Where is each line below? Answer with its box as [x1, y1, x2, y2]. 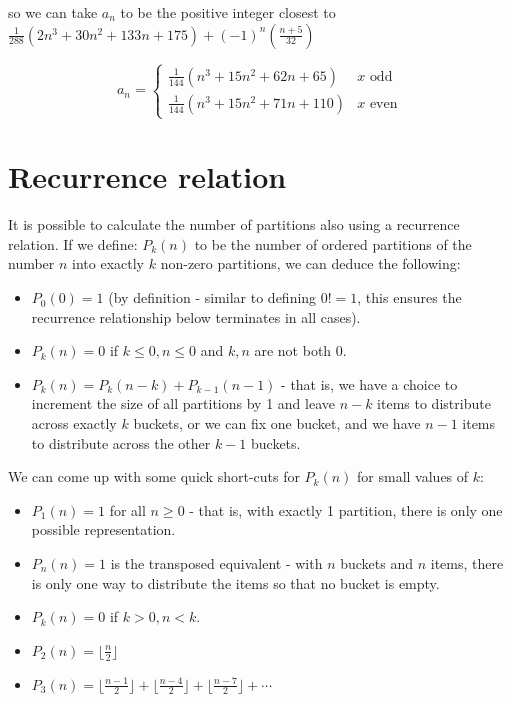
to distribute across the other [31, 432, 211, 453]
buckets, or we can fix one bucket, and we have [133, 413, 421, 434]
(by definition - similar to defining [108, 287, 317, 308]
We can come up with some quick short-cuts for [8, 466, 300, 487]
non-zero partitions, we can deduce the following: [160, 253, 461, 274]
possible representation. [31, 519, 176, 540]
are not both [254, 340, 332, 361]
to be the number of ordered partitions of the [194, 233, 472, 254]
